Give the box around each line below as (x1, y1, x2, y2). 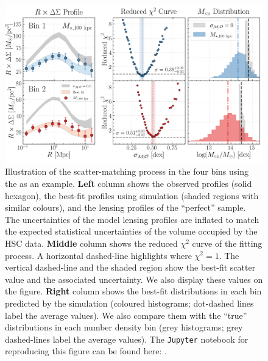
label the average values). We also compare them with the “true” (5, 308, 247, 321)
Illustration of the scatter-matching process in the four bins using (5, 165, 249, 178)
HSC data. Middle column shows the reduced (5, 236, 178, 249)
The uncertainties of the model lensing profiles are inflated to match (5, 213, 259, 225)
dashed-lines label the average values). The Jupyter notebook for (5, 332, 249, 345)
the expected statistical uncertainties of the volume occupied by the (5, 225, 258, 238)
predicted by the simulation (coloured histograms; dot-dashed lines (5, 296, 254, 309)
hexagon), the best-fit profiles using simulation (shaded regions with (5, 189, 259, 202)
